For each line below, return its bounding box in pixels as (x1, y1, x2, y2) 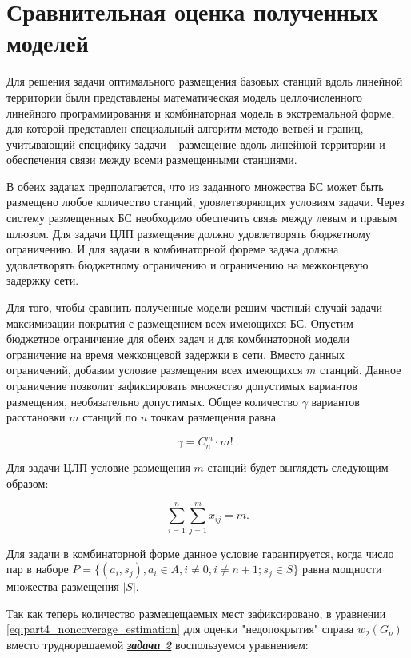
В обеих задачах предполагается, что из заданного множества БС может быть (6, 177, 384, 194)
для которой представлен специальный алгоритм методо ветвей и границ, (6, 120, 364, 137)
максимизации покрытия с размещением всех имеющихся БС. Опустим (6, 314, 353, 331)
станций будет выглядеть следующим (207, 459, 389, 476)
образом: (6, 474, 49, 491)
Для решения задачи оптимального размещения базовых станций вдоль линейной (6, 73, 403, 90)
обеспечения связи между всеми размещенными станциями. (6, 151, 297, 168)
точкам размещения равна (150, 409, 276, 425)
